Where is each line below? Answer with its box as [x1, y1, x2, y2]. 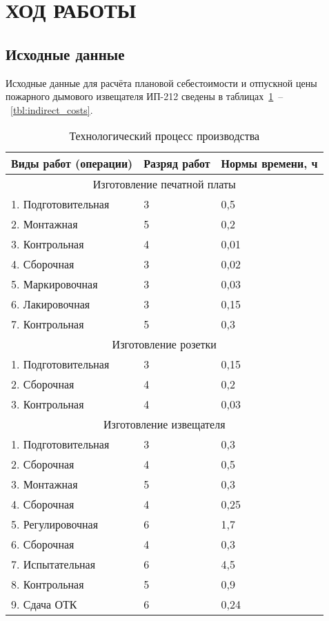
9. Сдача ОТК [11, 596, 77, 613]
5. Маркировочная [11, 276, 98, 293]
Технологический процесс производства [69, 128, 260, 144]
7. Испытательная [11, 556, 96, 573]
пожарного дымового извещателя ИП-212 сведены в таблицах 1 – [6, 89, 283, 103]
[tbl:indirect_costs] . [10, 102, 93, 117]
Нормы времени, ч [221, 155, 318, 172]
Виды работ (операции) [11, 155, 133, 172]
